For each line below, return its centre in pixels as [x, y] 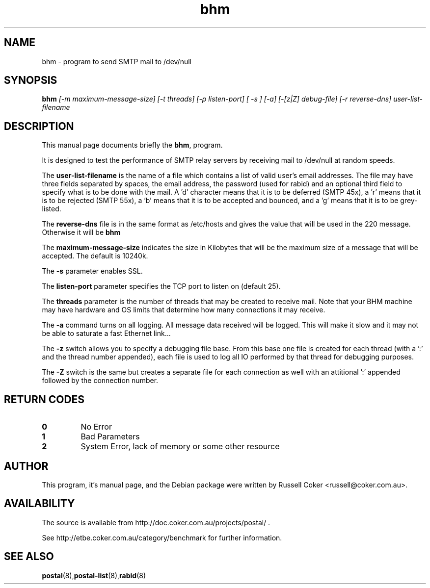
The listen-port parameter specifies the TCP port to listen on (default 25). [161, 286]
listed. [52, 209]
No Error [96, 427]
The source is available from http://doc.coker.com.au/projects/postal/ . [156, 522]
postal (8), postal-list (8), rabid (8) [94, 575]
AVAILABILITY [40, 504]
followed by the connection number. [100, 381]
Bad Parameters [110, 437]
